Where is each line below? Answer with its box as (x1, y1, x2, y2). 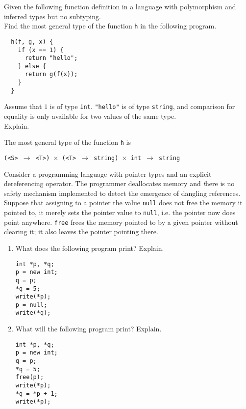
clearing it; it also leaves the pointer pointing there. (4, 226, 158, 237)
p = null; (15, 301, 48, 308)
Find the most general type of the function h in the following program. (4, 21, 217, 31)
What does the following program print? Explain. (15, 243, 164, 253)
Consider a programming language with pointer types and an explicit (4, 168, 212, 179)
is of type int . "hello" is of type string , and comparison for (49, 101, 235, 111)
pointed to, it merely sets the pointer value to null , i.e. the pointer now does (4, 207, 236, 218)
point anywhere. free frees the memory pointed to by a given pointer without (4, 217, 238, 227)
